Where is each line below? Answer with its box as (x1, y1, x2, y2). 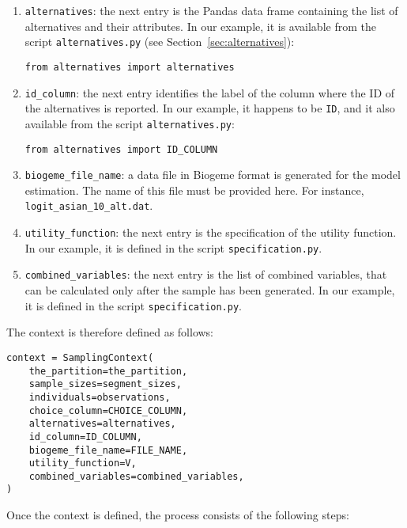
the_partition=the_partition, (28, 365, 188, 377)
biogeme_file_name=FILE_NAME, (28, 444, 188, 456)
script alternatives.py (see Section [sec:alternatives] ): (24, 33, 295, 50)
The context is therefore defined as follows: (6, 324, 214, 340)
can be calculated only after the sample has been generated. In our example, (24, 282, 395, 298)
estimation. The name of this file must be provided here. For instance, (24, 181, 364, 198)
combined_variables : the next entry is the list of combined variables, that (24, 266, 387, 283)
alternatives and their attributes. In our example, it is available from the (24, 17, 376, 34)
